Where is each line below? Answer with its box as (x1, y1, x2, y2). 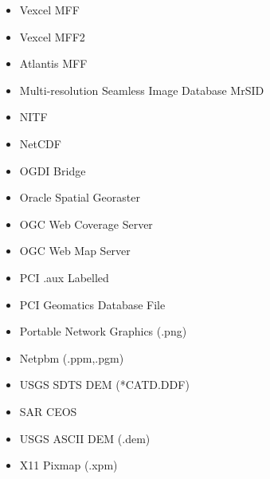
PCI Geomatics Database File (19, 296, 166, 312)
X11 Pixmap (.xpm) (19, 457, 118, 473)
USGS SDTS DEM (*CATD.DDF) (19, 376, 190, 393)
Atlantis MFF (19, 55, 88, 72)
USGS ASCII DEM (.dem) (19, 430, 151, 446)
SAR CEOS (19, 402, 77, 419)
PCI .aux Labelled (19, 269, 109, 285)
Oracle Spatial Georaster (19, 189, 140, 206)
